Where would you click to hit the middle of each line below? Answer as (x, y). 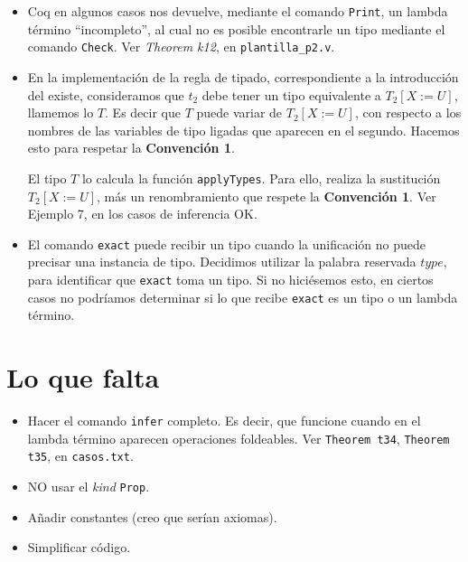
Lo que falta (83, 377)
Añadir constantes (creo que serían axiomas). (152, 516)
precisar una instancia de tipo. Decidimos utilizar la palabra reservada (222, 262)
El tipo (47, 178)
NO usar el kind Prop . (89, 486)
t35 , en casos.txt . (80, 456)
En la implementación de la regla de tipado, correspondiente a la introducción (243, 76)
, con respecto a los (408, 112)
